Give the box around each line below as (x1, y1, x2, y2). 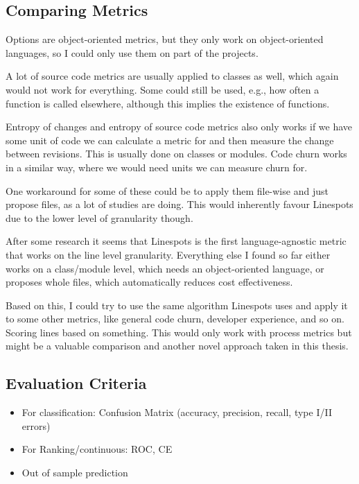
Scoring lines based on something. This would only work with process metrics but (6, 325, 352, 339)
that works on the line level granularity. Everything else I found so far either (6, 247, 331, 261)
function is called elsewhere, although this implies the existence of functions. (6, 96, 330, 110)
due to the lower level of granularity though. (6, 210, 193, 225)
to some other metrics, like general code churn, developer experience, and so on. (6, 311, 344, 326)
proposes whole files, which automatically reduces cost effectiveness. (6, 275, 293, 289)
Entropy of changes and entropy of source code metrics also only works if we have (6, 119, 353, 134)
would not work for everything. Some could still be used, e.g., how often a (6, 82, 319, 96)
